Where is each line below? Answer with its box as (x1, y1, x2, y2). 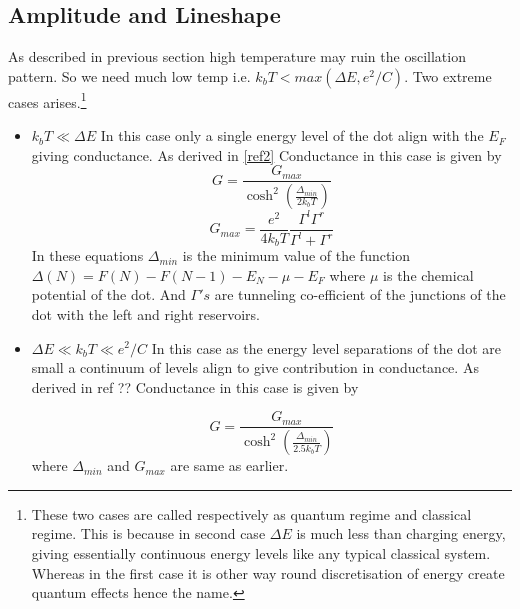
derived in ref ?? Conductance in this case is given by (31, 376, 359, 397)
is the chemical (383, 264, 474, 285)
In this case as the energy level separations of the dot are (151, 337, 501, 358)
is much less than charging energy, (296, 523, 506, 544)
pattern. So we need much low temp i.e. (8, 65, 251, 86)
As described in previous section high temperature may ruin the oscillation (8, 46, 466, 67)
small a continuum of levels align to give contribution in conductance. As (31, 357, 479, 378)
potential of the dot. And (31, 284, 186, 305)
